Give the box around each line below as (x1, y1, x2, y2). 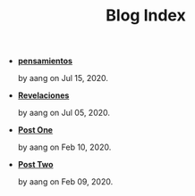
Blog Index (106, 5, 186, 26)
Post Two (17, 159, 54, 170)
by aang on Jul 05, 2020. (17, 108, 110, 118)
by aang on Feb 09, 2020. (17, 176, 114, 187)
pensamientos (17, 55, 73, 67)
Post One (17, 125, 54, 135)
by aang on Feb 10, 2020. (17, 142, 112, 152)
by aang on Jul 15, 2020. (17, 73, 109, 84)
